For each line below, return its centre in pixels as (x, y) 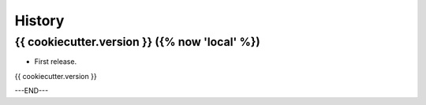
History (39, 21)
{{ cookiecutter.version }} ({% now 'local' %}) (137, 42)
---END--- (32, 91)
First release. (56, 62)
